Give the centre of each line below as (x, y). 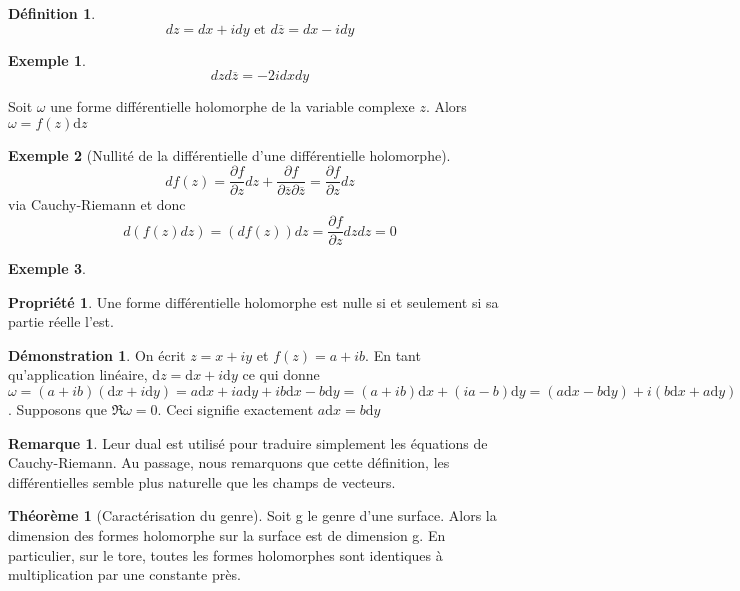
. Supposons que (57, 409)
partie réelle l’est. (61, 321)
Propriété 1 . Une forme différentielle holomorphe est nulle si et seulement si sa (253, 301)
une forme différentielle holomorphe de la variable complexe (232, 106)
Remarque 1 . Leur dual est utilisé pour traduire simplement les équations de (248, 442)
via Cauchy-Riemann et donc (97, 204)
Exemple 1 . (47, 59)
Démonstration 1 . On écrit (97, 354)
